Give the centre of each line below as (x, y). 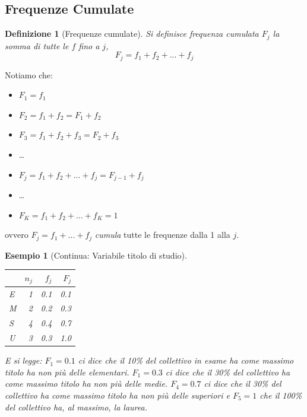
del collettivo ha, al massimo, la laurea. (76, 407)
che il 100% (281, 395)
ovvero (17, 235)
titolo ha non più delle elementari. (67, 372)
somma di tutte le (37, 45)
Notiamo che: (29, 74)
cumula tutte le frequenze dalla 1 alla (162, 235)
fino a (89, 45)
